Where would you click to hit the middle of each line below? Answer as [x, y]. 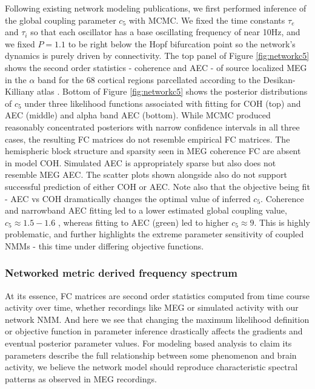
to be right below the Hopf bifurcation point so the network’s [182, 43]
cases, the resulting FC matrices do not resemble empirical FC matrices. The [148, 139]
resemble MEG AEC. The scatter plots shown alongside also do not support [146, 174]
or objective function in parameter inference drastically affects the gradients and [154, 331]
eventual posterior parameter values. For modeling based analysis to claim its [148, 343]
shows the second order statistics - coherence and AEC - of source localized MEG [156, 67]
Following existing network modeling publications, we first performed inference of [156, 8]
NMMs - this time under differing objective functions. [104, 245]
